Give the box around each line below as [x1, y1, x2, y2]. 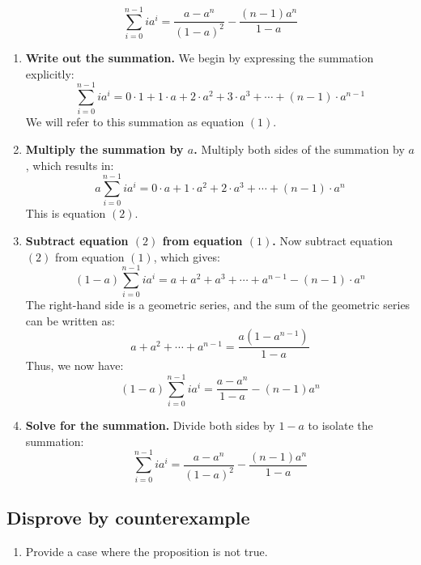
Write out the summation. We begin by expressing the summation [25, 49, 374, 66]
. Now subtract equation [272, 232, 393, 249]
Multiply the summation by [25, 141, 184, 158]
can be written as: [25, 312, 115, 329]
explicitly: [25, 65, 74, 82]
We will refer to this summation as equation [25, 113, 245, 130]
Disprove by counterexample [6, 504, 250, 529]
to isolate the [308, 417, 373, 434]
